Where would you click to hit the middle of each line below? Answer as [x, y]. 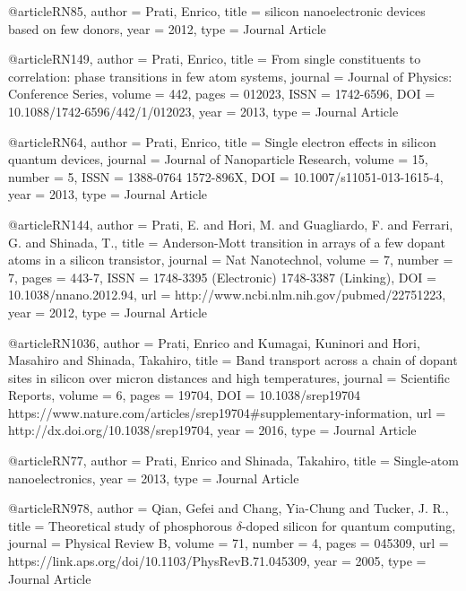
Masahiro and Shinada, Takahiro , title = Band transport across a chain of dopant [233, 360]
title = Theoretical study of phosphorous [120, 525]
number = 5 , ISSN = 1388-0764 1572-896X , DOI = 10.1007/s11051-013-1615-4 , [226, 176]
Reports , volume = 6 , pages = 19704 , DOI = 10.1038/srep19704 [185, 395]
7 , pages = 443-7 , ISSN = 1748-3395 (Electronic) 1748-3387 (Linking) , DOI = [222, 277]
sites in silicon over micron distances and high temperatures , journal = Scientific [229, 377]
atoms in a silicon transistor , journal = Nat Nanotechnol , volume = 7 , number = [231, 260]
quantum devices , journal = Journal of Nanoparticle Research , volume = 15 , [218, 159]
